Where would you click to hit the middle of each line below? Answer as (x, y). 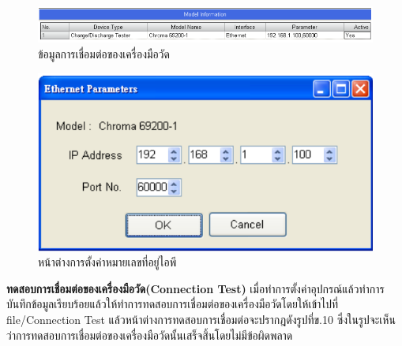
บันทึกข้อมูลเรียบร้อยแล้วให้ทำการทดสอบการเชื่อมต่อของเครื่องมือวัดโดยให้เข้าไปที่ (173, 304)
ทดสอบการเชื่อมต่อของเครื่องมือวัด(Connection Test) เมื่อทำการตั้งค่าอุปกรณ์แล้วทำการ (195, 288)
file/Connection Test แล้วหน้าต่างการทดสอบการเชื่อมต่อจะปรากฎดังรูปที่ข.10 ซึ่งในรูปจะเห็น (201, 320)
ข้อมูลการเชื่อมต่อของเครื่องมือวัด (104, 54)
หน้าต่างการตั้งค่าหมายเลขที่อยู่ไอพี (107, 262)
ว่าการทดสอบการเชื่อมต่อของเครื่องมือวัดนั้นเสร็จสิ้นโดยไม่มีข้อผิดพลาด (150, 335)
